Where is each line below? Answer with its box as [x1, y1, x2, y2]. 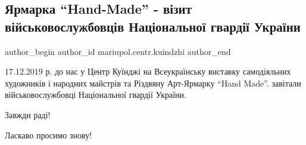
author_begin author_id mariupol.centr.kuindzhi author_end [5, 45, 231, 57]
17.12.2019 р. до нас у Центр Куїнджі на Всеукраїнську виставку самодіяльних [5, 65, 291, 78]
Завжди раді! [5, 108, 51, 121]
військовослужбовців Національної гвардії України [5, 17, 301, 35]
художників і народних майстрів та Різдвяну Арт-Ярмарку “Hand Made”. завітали [5, 76, 301, 89]
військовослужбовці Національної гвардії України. [5, 88, 187, 101]
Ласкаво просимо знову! [5, 128, 92, 141]
